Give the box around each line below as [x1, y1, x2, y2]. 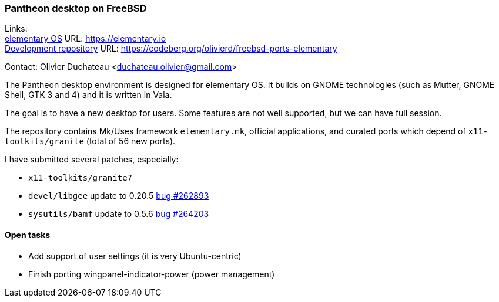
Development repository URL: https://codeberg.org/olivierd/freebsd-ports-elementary [5, 43, 337, 54]
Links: [5, 23, 28, 34]
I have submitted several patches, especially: [5, 154, 179, 165]
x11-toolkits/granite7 [28, 173, 133, 183]
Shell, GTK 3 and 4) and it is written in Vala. [5, 90, 172, 100]
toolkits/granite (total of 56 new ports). [5, 136, 176, 147]
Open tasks [5, 229, 51, 240]
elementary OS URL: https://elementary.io [5, 33, 166, 44]
